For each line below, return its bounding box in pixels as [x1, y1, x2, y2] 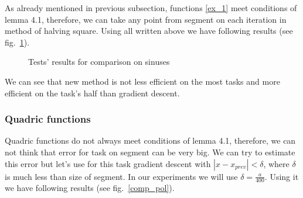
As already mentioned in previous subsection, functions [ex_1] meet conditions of [5, 2, 297, 13]
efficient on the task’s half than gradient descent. [5, 86, 180, 99]
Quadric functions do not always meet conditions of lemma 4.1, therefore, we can [5, 134, 296, 147]
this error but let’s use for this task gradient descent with [5, 157, 211, 169]
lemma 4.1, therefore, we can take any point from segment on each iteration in [5, 13, 287, 25]
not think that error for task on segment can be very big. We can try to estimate [5, 145, 295, 158]
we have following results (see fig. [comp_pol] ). [5, 182, 175, 194]
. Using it [264, 170, 299, 182]
